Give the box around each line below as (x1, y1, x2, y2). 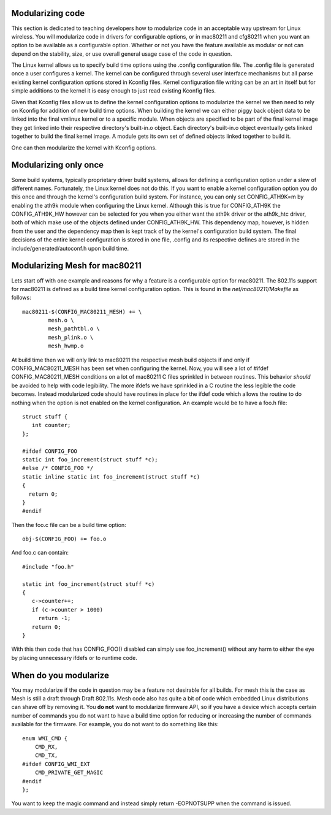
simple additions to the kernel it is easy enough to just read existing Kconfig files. (11, 87, 216, 94)
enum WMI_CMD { (22, 735, 68, 741)
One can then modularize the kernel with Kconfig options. (11, 144, 157, 151)
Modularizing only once (11, 160, 104, 170)
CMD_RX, (34, 743, 58, 751)
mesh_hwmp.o (48, 343, 84, 349)
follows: (11, 294, 31, 301)
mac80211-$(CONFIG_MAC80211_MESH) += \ (22, 308, 142, 315)
